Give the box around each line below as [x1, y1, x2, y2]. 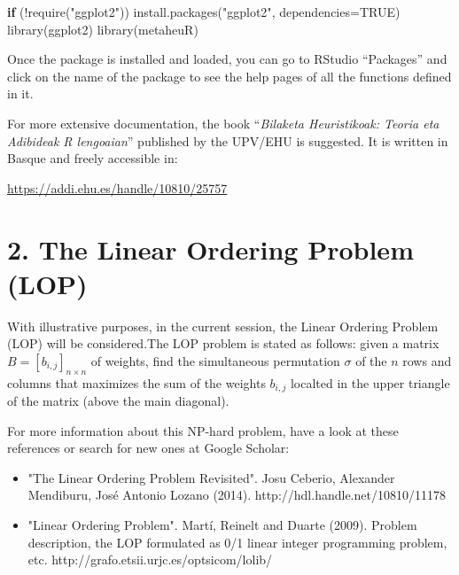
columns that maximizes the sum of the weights [7, 373, 266, 392]
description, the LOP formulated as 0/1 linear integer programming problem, [27, 532, 447, 551]
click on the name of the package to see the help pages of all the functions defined [7, 66, 452, 85]
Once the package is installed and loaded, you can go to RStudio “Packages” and [7, 50, 447, 68]
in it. [7, 84, 34, 103]
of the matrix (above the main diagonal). [7, 392, 229, 410]
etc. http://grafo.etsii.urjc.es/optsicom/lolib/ [27, 550, 273, 569]
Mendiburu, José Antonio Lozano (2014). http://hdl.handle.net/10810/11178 [27, 486, 446, 504]
